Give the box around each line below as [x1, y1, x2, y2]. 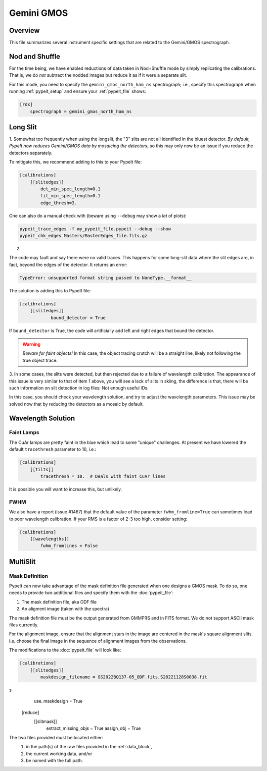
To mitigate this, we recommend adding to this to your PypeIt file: [9, 159, 142, 165]
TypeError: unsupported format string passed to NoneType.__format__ [19, 275, 192, 280]
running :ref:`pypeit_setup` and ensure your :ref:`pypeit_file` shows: [9, 88, 146, 94]
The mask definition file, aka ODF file [21, 599, 97, 605]
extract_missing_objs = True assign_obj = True [46, 725, 141, 731]
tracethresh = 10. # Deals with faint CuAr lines [40, 474, 166, 479]
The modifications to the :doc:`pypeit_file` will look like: [9, 647, 121, 653]
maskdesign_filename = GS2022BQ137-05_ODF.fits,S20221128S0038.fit [40, 674, 208, 680]
